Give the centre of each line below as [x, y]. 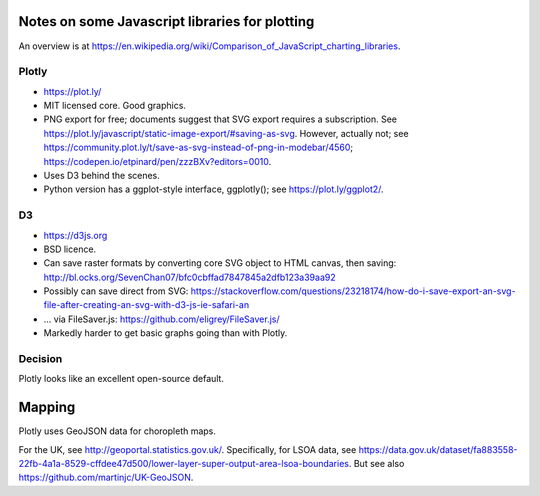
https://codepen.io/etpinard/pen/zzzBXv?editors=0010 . [157, 161]
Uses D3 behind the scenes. [101, 175]
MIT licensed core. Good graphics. [115, 106]
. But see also [376, 464]
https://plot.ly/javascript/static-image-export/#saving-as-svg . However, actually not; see [226, 133]
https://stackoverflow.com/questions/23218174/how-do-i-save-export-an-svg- [353, 291]
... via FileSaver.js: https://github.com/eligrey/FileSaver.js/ [161, 319]
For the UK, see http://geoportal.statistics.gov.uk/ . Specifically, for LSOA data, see [187, 449]
